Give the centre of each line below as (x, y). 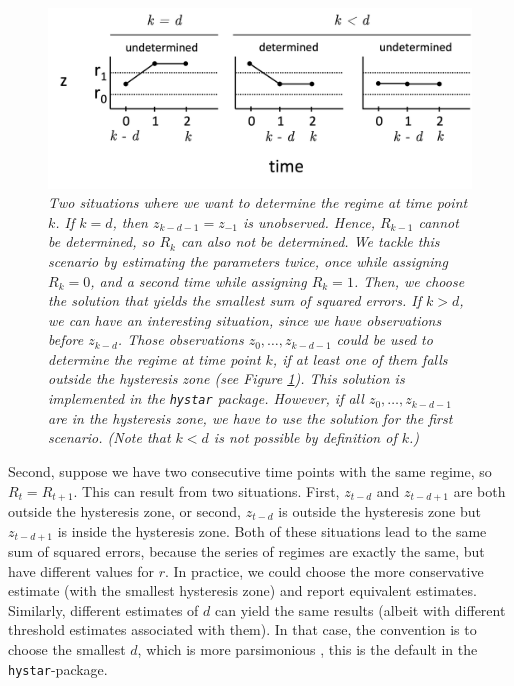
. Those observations (180, 339)
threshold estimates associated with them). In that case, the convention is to (242, 629)
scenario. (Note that (109, 437)
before (66, 339)
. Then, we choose (409, 280)
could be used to (384, 339)
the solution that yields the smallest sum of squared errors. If (234, 300)
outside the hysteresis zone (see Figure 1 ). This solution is (226, 378)
